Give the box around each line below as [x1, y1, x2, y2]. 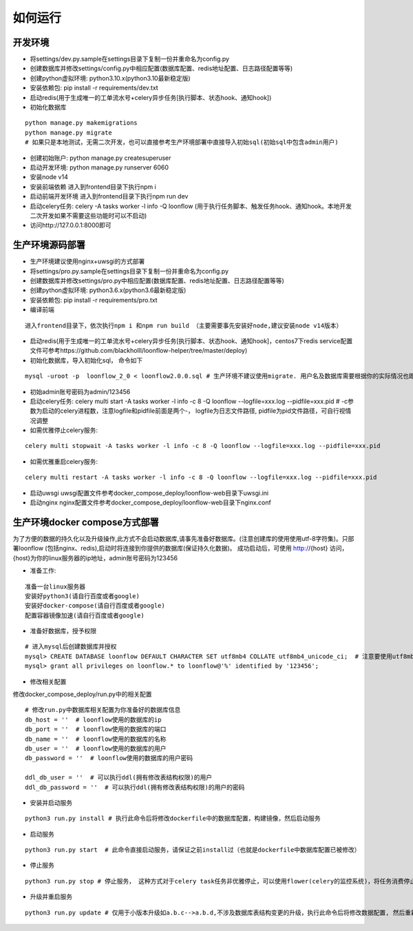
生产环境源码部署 [12, 239, 85, 251]
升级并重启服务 [30, 892, 72, 901]
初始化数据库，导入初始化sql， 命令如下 [30, 356, 143, 365]
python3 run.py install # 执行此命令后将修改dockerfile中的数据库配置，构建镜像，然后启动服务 [25, 815, 321, 823]
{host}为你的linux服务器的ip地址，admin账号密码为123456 [12, 553, 178, 562]
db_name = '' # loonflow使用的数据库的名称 [25, 735, 167, 743]
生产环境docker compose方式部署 [12, 516, 160, 528]
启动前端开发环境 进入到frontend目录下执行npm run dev [30, 192, 189, 201]
